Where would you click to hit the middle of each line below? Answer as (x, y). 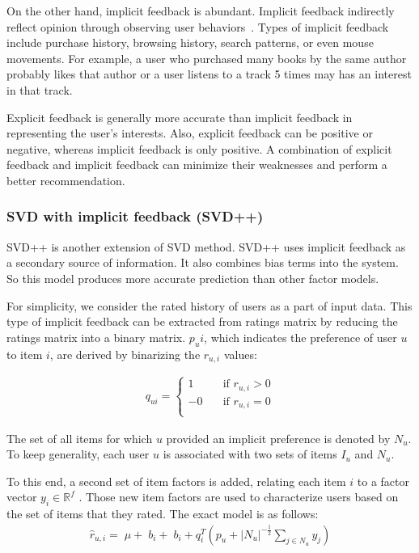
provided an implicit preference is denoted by (278, 438)
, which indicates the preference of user (300, 337)
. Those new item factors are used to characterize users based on (239, 497)
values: (240, 354)
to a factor (383, 481)
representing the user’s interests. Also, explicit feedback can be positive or (190, 133)
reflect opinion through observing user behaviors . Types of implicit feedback (198, 26)
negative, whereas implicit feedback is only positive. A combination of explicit (199, 148)
